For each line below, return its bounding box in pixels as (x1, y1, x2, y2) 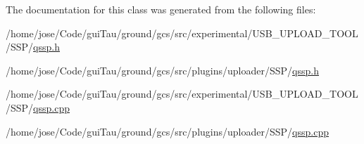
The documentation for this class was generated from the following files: (6, 2, 316, 16)
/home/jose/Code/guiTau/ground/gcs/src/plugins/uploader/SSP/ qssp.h (6, 63, 319, 77)
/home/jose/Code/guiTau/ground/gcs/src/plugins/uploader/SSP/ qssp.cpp (6, 124, 329, 138)
